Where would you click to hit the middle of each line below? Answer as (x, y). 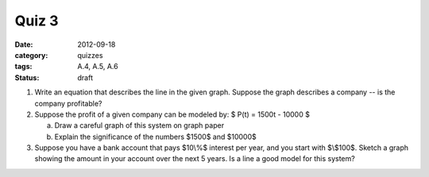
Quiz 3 (37, 21)
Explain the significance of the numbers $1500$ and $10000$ (156, 137)
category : (31, 55)
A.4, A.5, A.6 (98, 67)
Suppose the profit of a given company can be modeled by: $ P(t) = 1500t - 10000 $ (172, 114)
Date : (24, 44)
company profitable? (68, 103)
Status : (27, 77)
